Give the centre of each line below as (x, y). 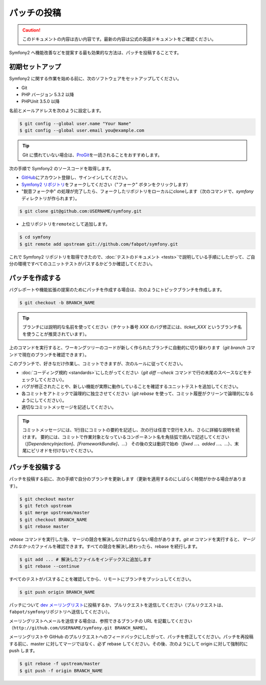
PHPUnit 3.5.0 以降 (41, 102)
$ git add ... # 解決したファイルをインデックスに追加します (86, 559)
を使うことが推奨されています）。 (56, 334)
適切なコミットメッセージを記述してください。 (69, 407)
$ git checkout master (47, 499)
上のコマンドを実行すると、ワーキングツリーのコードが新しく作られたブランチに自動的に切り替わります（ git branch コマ (132, 348)
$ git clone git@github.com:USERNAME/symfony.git (81, 211)
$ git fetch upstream (46, 506)
